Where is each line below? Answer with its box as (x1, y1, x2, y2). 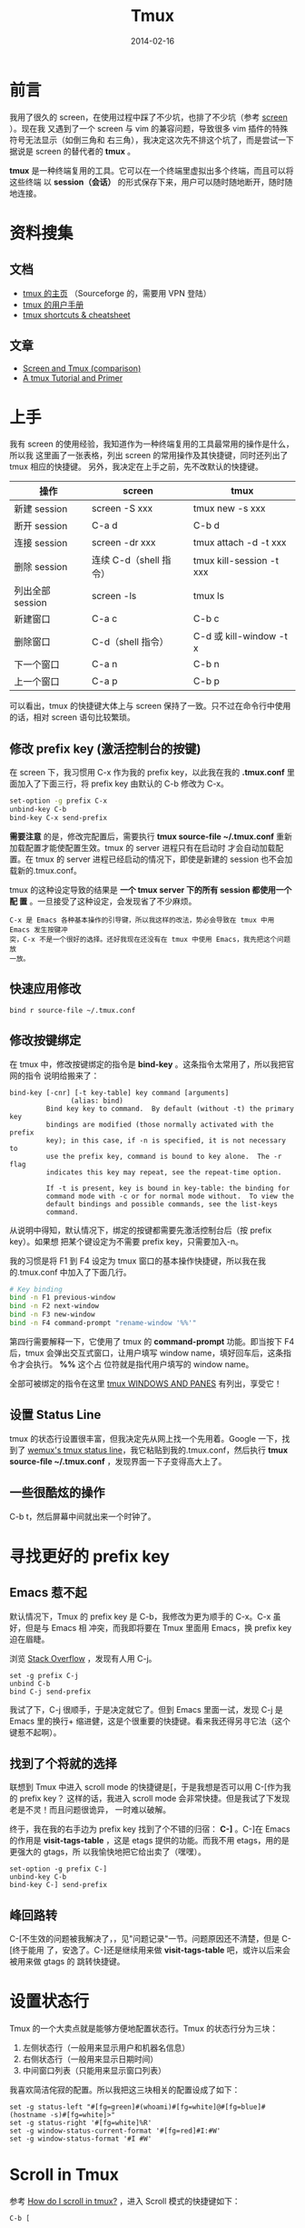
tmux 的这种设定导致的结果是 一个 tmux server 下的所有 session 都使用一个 (9, 884, 292, 895)
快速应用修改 (9, 981, 82, 996)
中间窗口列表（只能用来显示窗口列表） (22, 2065, 166, 2076)
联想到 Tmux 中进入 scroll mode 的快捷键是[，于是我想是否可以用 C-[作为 (9, 1782, 283, 1793)
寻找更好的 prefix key (9, 1546, 171, 1566)
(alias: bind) (70, 1096, 124, 1105)
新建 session (14, 503, 68, 515)
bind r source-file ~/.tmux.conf (9, 1005, 136, 1014)
